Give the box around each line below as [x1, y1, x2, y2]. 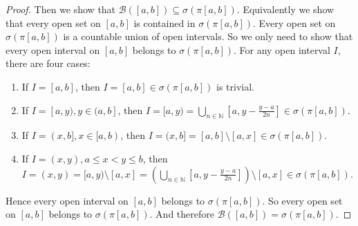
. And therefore [149, 207, 214, 221]
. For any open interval [233, 42, 330, 57]
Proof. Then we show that [6, 2, 116, 16]
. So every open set [262, 193, 343, 207]
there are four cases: [6, 56, 91, 70]
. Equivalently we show [236, 2, 335, 16]
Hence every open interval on [6, 193, 129, 207]
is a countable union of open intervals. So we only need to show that [63, 29, 353, 44]
